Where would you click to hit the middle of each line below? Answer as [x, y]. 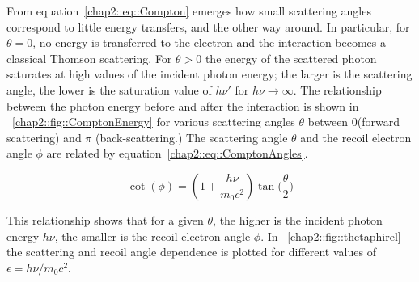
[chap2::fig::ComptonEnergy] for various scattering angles [154, 122]
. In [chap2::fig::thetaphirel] [331, 236]
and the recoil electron [356, 137]
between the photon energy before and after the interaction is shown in [183, 105]
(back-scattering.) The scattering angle [191, 137]
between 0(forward [354, 122]
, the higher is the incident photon [298, 219]
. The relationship [337, 89]
